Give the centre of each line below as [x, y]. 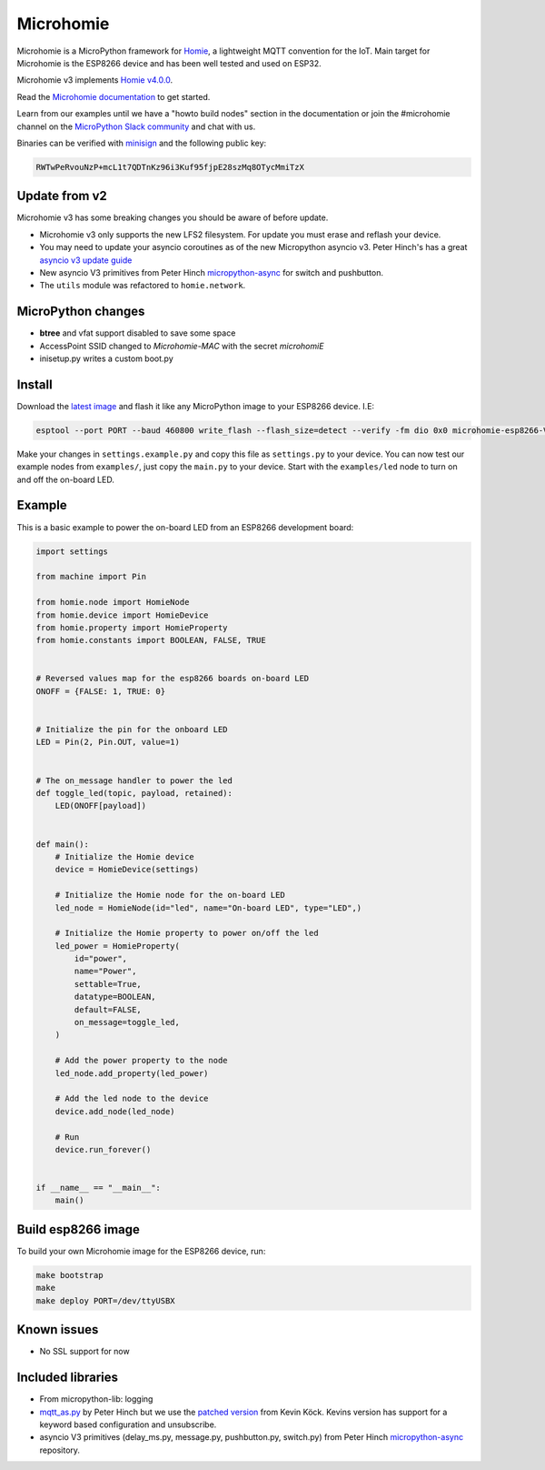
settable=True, [108, 984]
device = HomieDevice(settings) [127, 870]
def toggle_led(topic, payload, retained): [134, 793]
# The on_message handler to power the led [134, 780]
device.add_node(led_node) [115, 1111]
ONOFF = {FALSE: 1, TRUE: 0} [101, 691]
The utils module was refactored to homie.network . [143, 286]
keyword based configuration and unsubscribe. [128, 1425]
